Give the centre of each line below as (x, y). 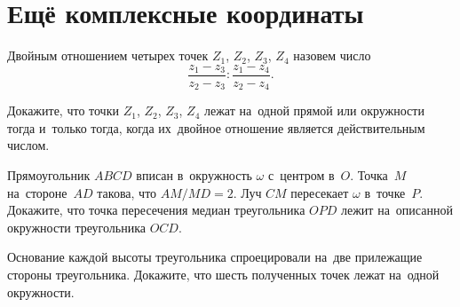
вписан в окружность (194, 175)
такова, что (127, 192)
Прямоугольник (49, 175)
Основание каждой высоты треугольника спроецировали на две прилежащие (215, 257)
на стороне (37, 192)
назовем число (332, 55)
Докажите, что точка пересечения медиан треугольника (156, 210)
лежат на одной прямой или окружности (314, 110)
